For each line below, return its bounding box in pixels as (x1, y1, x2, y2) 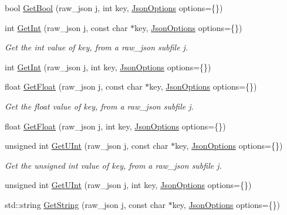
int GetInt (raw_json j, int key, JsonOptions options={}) (5, 60, 211, 73)
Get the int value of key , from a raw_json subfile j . (5, 41, 188, 53)
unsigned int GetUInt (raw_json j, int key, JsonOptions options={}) (5, 179, 252, 191)
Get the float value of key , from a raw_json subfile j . (5, 100, 194, 112)
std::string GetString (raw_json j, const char (5, 198, 166, 210)
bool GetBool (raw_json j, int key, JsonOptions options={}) (5, 2, 223, 13)
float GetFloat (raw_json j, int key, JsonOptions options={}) (5, 120, 226, 132)
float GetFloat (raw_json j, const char (5, 80, 143, 93)
